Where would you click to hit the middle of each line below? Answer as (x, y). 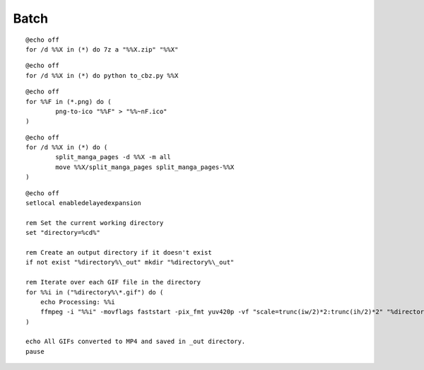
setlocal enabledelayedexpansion (83, 203)
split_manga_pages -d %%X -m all (113, 157)
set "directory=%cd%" (63, 233)
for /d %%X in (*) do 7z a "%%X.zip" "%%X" (102, 49)
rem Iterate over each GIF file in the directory (113, 282)
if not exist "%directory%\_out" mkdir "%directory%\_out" (130, 262)
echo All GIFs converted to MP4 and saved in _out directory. (136, 342)
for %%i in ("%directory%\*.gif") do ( (95, 292)
